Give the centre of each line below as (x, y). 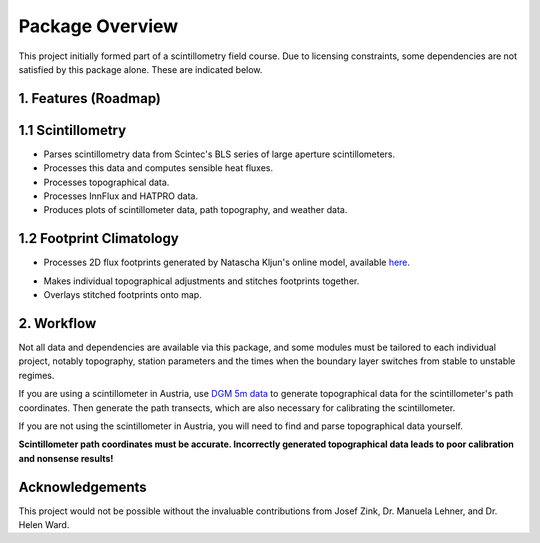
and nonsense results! (66, 458)
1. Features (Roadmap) (90, 98)
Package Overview (98, 26)
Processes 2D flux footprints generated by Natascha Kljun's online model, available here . (226, 262)
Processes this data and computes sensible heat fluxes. (158, 168)
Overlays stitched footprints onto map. (122, 295)
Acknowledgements (82, 486)
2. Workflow (57, 323)
